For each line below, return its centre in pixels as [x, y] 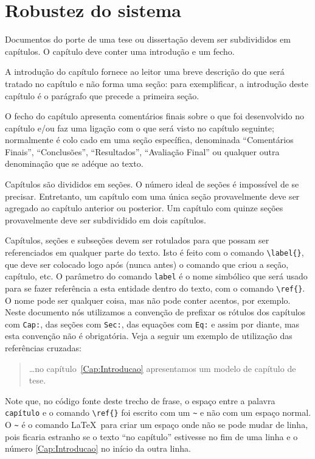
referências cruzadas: [43, 348]
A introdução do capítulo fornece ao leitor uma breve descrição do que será [145, 72]
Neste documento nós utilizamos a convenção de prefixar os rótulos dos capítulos [155, 312]
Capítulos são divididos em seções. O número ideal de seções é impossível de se [152, 184]
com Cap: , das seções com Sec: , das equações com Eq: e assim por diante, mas [152, 324]
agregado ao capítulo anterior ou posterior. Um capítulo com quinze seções [144, 208]
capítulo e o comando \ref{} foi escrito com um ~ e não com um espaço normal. [158, 412]
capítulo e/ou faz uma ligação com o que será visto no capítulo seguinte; [140, 128]
